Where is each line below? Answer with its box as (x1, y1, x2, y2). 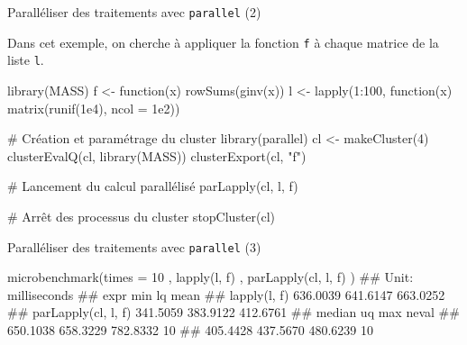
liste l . (7, 50, 44, 69)
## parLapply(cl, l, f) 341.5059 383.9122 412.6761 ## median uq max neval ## (7, 303, 460, 322)
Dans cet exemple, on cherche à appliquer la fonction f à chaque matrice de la (7, 32, 439, 51)
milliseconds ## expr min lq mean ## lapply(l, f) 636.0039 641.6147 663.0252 (7, 285, 445, 304)
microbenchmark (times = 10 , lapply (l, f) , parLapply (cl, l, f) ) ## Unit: (7, 268, 414, 286)
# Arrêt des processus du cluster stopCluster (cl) (7, 206, 276, 225)
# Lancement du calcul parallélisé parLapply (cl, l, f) (7, 177, 298, 195)
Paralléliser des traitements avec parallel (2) (7, 3, 261, 21)
